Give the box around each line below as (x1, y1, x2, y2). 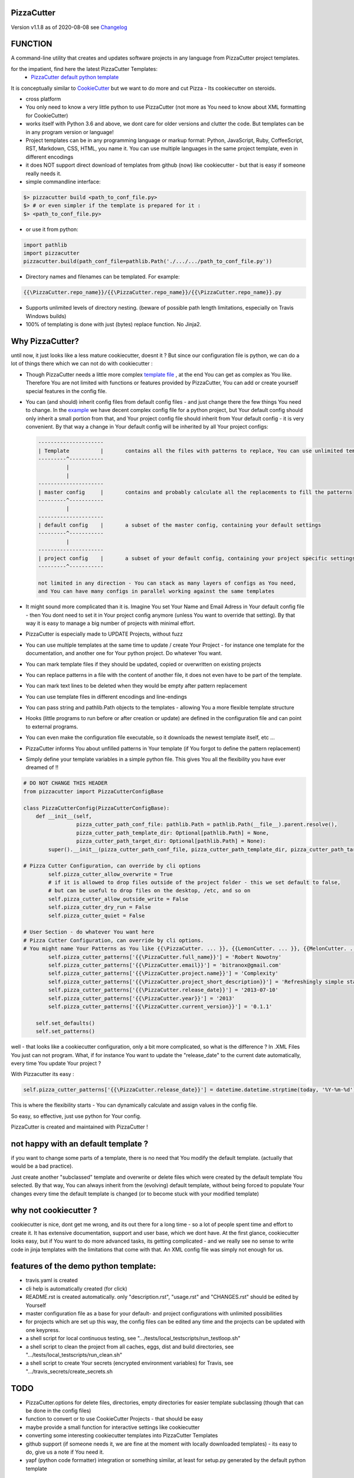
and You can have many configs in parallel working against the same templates (38, 588, 275, 595)
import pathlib (23, 241, 67, 248)
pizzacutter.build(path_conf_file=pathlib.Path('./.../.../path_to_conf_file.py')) (23, 258, 273, 265)
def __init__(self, (35, 813, 93, 819)
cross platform (25, 95, 61, 102)
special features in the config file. (25, 387, 107, 394)
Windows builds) (25, 312, 67, 319)
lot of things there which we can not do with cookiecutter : (11, 360, 153, 367)
